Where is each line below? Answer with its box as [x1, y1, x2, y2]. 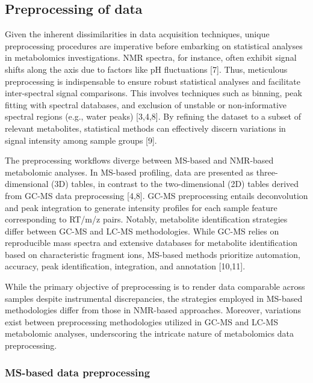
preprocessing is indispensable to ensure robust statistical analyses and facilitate [5, 75, 301, 87]
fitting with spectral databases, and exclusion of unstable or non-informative [5, 98, 287, 111]
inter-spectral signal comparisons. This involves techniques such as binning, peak [5, 87, 302, 99]
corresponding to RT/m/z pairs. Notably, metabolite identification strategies [5, 213, 288, 225]
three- [256, 165, 278, 178]
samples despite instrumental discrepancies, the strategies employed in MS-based [5, 292, 303, 304]
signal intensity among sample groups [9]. [5, 133, 157, 146]
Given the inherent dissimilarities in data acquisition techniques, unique [5, 28, 270, 40]
